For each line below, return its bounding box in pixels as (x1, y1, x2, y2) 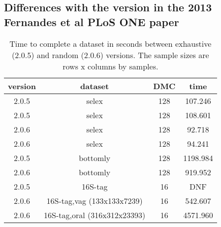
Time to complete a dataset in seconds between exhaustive (9, 37, 212, 49)
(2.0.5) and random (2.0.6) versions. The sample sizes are (12, 49, 209, 61)
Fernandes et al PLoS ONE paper (4, 14, 179, 29)
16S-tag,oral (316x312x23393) (44, 209, 146, 221)
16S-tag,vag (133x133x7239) (46, 195, 143, 206)
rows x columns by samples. (63, 60, 158, 72)
